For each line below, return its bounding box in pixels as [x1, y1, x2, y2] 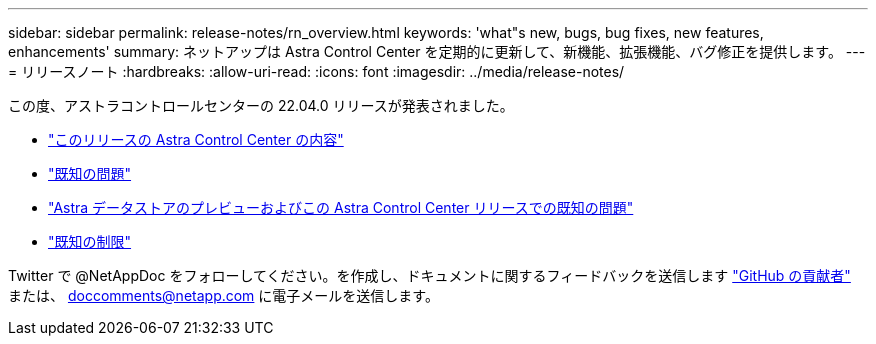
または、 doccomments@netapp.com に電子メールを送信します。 [8, 287, 439, 304]
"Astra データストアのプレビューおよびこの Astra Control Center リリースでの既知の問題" [48, 199, 634, 216]
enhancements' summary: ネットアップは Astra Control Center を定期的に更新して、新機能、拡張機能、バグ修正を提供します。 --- [8, 43, 866, 60]
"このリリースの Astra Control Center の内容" [48, 131, 344, 148]
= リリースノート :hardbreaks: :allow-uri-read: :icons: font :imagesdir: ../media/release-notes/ [8, 63, 625, 80]
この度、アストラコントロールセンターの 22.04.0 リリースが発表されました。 [8, 97, 514, 114]
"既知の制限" [48, 233, 132, 250]
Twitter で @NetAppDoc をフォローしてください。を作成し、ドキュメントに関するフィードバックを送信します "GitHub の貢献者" [8, 267, 851, 284]
